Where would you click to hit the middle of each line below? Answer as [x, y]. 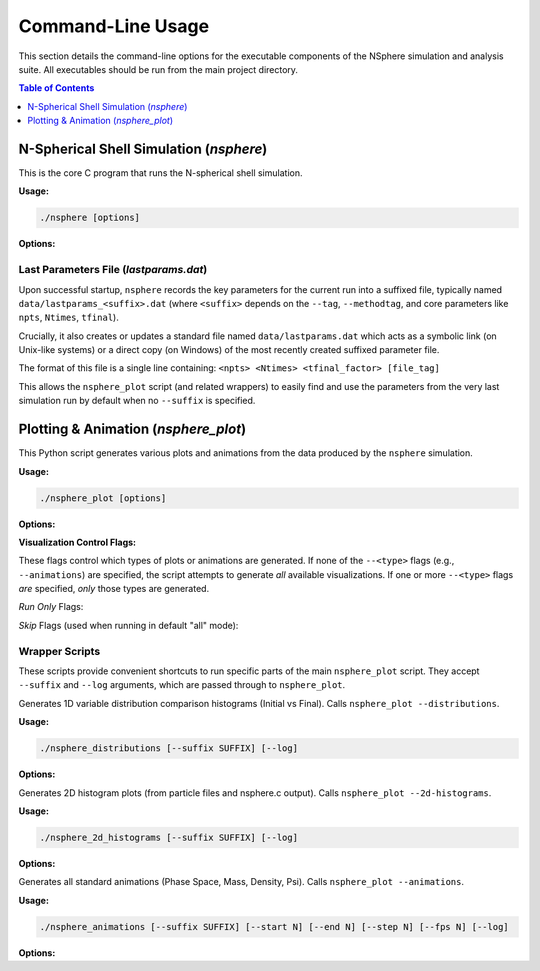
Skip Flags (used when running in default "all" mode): [128, 625]
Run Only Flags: [51, 607]
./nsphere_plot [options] [103, 498]
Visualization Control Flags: [77, 542]
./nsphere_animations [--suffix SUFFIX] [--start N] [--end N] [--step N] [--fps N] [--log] [274, 926]
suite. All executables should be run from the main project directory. [158, 69]
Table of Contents [56, 88]
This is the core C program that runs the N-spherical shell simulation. [160, 173]
